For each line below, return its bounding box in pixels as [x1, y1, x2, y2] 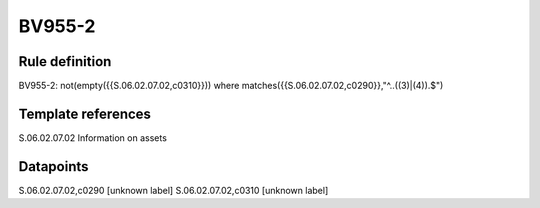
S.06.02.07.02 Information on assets [18, 131, 167, 144]
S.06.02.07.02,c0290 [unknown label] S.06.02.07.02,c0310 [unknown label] [18, 184, 329, 196]
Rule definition [18, 53, 112, 70]
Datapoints [18, 158, 89, 175]
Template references [18, 105, 152, 122]
